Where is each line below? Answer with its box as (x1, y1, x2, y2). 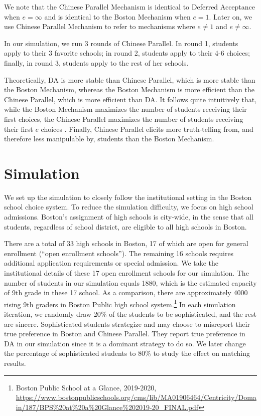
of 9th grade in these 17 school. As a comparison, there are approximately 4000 (4, 287, 248, 298)
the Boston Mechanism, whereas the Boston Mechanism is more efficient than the (4, 84, 255, 95)
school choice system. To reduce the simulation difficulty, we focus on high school (4, 201, 253, 212)
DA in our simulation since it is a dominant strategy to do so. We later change (4, 338, 246, 348)
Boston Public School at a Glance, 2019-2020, (16, 382, 157, 392)
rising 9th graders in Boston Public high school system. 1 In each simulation (4, 297, 236, 309)
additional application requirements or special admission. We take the (4, 258, 219, 268)
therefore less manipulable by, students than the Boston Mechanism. (4, 133, 214, 144)
